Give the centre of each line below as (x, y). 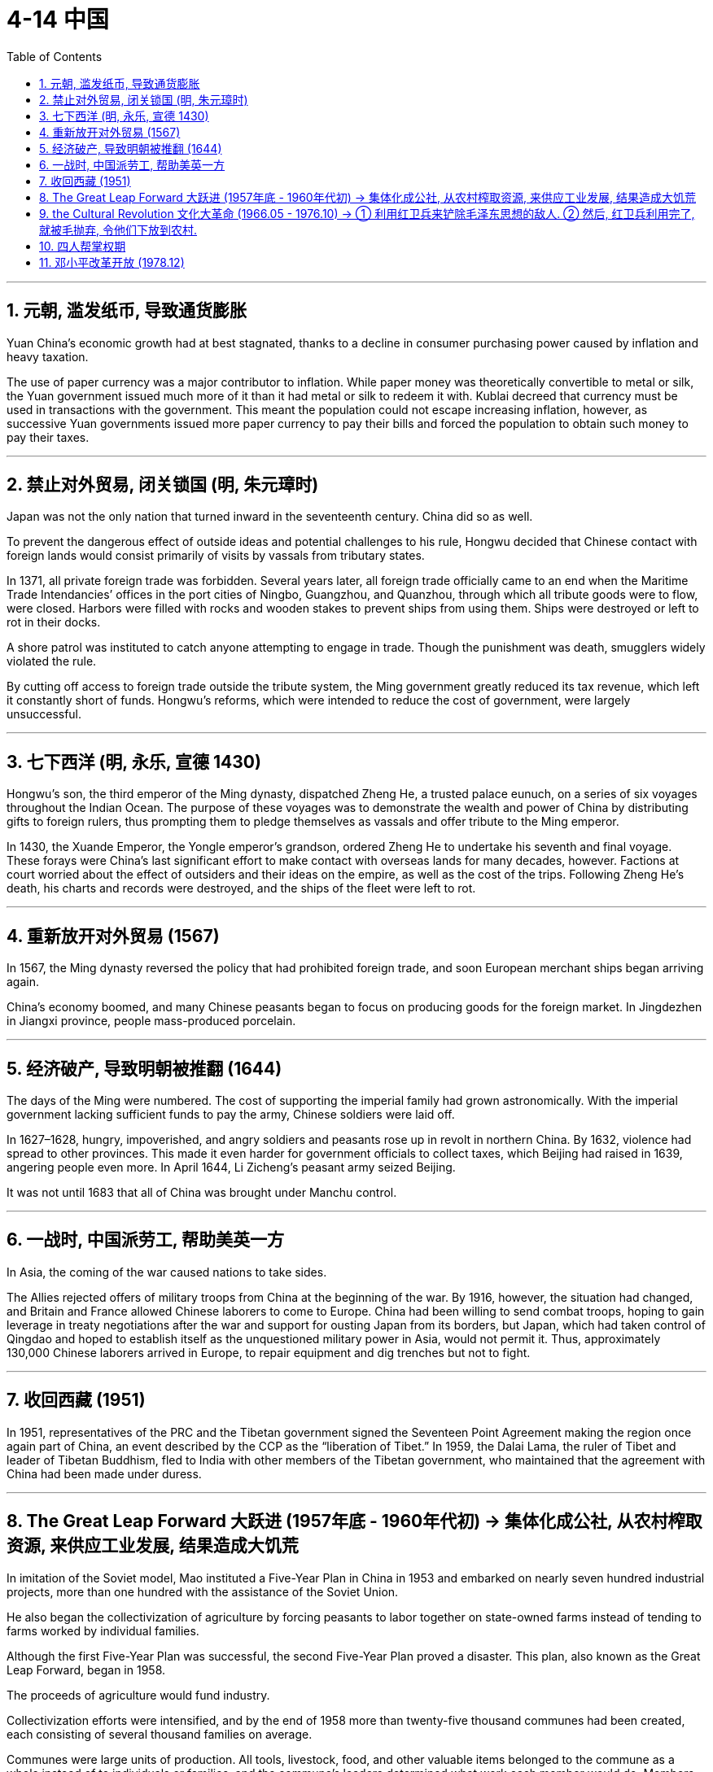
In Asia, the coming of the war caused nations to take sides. (167, 1272)
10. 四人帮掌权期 (83, 246)
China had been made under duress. (104, 1473)
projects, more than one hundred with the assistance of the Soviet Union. (203, 1591)
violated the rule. (52, 661)
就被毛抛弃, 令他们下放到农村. (118, 229)
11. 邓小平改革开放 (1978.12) (112, 262)
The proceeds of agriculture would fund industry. (138, 1695)
